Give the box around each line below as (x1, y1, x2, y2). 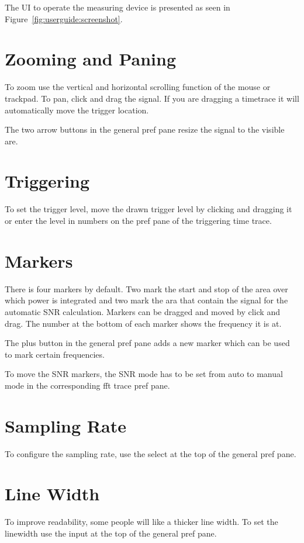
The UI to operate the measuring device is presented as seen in (5, 1, 230, 13)
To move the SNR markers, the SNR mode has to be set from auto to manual (5, 368, 283, 380)
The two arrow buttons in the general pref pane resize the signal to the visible (5, 123, 285, 136)
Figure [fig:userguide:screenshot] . (5, 12, 123, 25)
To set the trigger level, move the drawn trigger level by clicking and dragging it (5, 203, 292, 215)
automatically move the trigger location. (5, 103, 149, 116)
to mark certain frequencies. (5, 348, 105, 360)
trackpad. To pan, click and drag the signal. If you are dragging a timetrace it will (5, 92, 299, 104)
